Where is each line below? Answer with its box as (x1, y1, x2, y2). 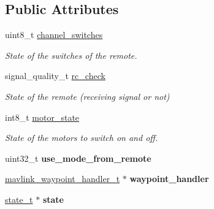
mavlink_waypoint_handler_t (5, 172, 120, 185)
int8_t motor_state (5, 110, 80, 123)
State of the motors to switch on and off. (5, 131, 158, 144)
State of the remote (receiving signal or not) (5, 89, 170, 102)
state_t (5, 192, 33, 205)
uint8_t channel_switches (5, 28, 103, 41)
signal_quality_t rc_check (5, 69, 105, 82)
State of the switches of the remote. (5, 48, 137, 61)
